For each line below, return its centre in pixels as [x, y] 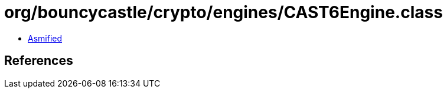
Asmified [45, 38]
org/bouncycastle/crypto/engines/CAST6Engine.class [223, 12]
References [39, 61]
